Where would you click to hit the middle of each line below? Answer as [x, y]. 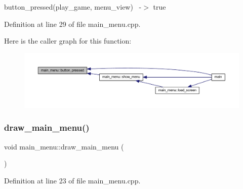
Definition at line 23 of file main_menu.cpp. [72, 180]
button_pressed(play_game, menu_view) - [73, 7]
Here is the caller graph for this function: [68, 41]
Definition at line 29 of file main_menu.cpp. [72, 24]
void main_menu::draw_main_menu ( [64, 146]
